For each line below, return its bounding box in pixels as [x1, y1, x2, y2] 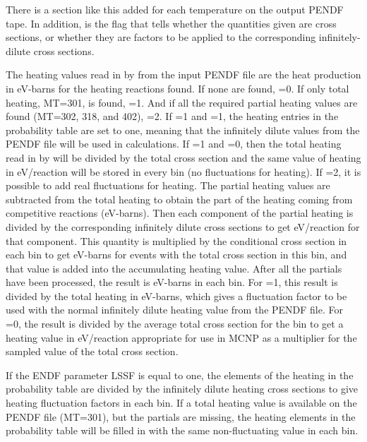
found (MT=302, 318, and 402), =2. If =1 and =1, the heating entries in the [6, 109, 339, 124]
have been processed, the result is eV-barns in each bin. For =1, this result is [6, 275, 338, 289]
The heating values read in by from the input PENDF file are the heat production [6, 67, 361, 82]
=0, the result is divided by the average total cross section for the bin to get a [6, 316, 344, 331]
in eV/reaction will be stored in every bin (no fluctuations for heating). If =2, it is [6, 164, 361, 179]
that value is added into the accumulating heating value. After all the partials [6, 261, 342, 275]
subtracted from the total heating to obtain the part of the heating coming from [6, 191, 353, 206]
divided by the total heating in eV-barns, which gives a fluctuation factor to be [6, 288, 347, 303]
